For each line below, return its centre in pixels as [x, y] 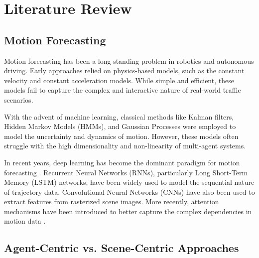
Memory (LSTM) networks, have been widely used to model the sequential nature [129, 182]
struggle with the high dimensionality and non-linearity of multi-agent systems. [125, 146]
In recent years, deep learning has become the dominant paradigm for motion [122, 162]
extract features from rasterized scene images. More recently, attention [112, 201]
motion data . [25, 221]
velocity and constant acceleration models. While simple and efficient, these [119, 80]
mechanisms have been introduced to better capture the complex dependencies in [128, 211]
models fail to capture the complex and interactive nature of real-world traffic [123, 90]
